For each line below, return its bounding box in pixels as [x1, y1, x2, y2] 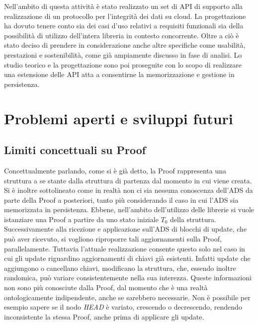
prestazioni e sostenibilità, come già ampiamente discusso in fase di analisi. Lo [4, 49, 242, 60]
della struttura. [170, 214, 216, 224]
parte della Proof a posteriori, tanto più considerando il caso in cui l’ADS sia [4, 194, 239, 205]
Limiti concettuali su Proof [4, 142, 146, 158]
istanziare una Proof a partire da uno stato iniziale [4, 214, 159, 224]
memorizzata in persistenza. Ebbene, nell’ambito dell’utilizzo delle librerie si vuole [4, 204, 255, 215]
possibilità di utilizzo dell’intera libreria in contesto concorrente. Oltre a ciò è [4, 30, 239, 40]
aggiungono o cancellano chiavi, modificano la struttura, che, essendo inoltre [4, 262, 236, 273]
